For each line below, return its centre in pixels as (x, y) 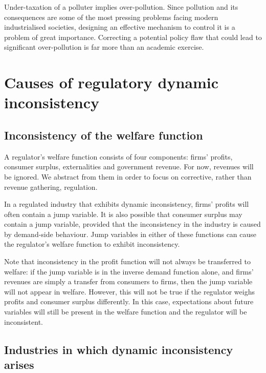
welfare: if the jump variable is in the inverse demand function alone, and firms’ (129, 271)
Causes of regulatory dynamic (112, 82)
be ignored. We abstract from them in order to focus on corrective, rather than (128, 176)
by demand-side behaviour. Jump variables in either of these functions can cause (130, 234)
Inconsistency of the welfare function (104, 135)
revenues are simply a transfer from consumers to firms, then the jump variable (128, 281)
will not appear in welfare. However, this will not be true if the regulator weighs (129, 291)
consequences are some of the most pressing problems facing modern (111, 17)
